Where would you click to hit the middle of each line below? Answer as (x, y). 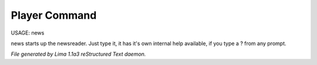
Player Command (54, 15)
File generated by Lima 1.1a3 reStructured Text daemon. (78, 54)
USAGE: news (28, 33)
